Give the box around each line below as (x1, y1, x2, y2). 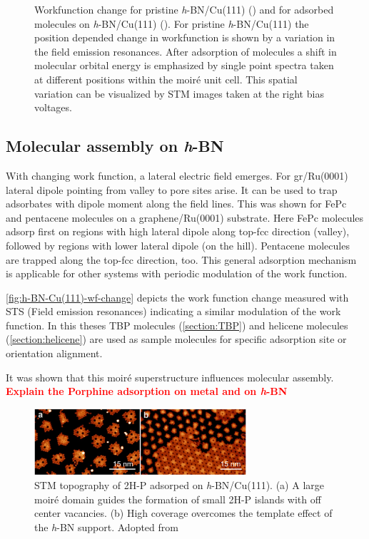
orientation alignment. (6, 346, 103, 361)
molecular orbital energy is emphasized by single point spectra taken (34, 58, 334, 73)
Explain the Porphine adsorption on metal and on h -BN (6, 384, 288, 399)
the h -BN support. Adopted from (34, 519, 178, 534)
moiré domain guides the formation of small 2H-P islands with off (34, 491, 321, 506)
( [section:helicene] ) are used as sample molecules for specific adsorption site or (6, 332, 347, 346)
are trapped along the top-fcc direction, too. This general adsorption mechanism (6, 252, 357, 267)
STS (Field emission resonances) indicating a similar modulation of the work (6, 304, 341, 319)
